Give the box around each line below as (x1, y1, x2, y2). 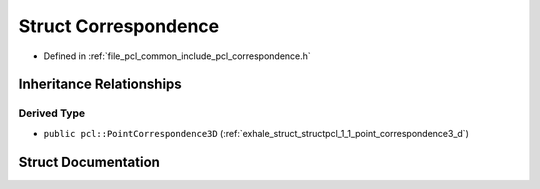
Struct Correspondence (18, 15, 220, 37)
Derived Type (18, 106, 85, 120)
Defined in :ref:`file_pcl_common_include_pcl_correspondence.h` (43, 50, 312, 62)
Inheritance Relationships (18, 76, 182, 93)
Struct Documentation (18, 153, 160, 170)
